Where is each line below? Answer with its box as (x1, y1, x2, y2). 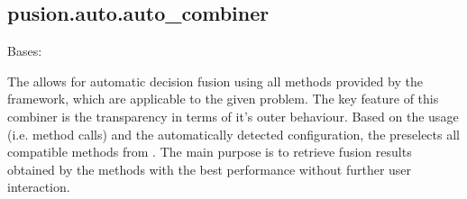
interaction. (7, 177, 70, 196)
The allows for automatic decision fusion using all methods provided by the (7, 71, 423, 90)
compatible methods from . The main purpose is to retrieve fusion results (7, 142, 412, 161)
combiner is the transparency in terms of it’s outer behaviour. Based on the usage (7, 106, 459, 125)
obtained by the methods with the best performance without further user (7, 159, 412, 178)
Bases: (7, 41, 42, 60)
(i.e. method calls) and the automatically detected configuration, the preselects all (7, 124, 460, 143)
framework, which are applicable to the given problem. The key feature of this (7, 89, 439, 108)
